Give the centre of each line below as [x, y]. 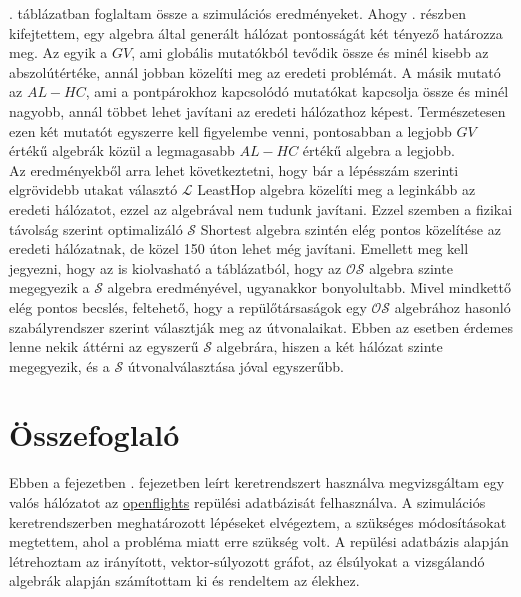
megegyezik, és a [59, 365]
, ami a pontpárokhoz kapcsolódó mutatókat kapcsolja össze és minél [297, 91]
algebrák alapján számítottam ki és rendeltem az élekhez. [184, 580]
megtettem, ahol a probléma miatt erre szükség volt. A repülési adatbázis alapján [259, 541]
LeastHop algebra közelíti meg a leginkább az [336, 189]
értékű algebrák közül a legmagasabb [122, 150]
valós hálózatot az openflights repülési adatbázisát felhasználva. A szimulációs [247, 502]
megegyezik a [49, 287]
